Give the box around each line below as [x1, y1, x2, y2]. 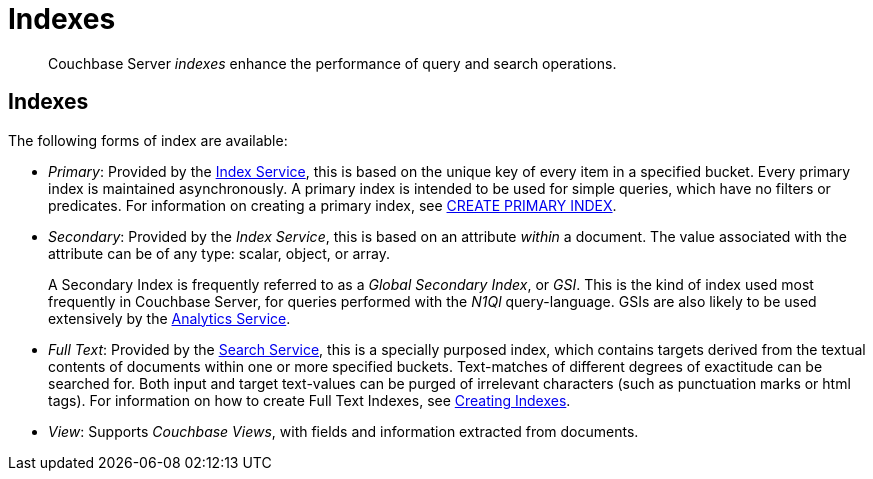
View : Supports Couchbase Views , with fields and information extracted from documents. [48, 422, 639, 440]
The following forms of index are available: [8, 131, 288, 149]
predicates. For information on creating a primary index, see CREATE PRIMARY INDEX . [48, 196, 617, 214]
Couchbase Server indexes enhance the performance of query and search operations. [48, 54, 617, 72]
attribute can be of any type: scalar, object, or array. [48, 244, 391, 262]
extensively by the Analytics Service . [48, 309, 291, 327]
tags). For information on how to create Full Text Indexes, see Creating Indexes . [48, 391, 571, 409]
